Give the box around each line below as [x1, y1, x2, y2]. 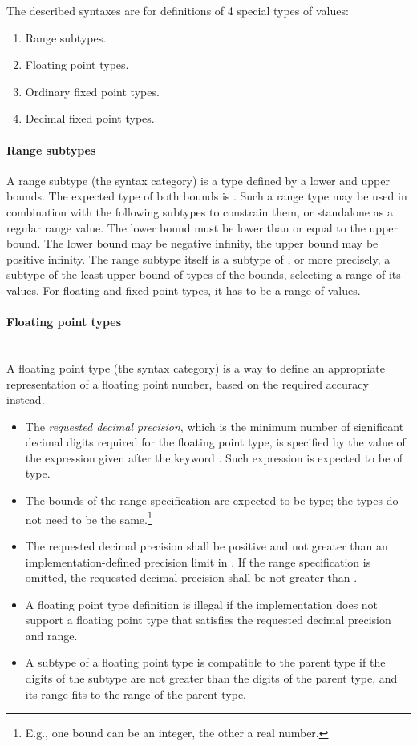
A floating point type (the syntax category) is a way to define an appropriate [6, 359, 386, 376]
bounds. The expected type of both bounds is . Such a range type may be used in [6, 188, 407, 204]
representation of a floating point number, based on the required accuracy [6, 375, 369, 392]
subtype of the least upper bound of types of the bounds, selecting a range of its [6, 266, 401, 283]
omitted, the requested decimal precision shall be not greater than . [25, 569, 358, 586]
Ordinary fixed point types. [25, 83, 160, 99]
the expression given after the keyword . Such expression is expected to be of [25, 449, 403, 466]
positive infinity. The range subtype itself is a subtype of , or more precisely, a [6, 250, 391, 267]
